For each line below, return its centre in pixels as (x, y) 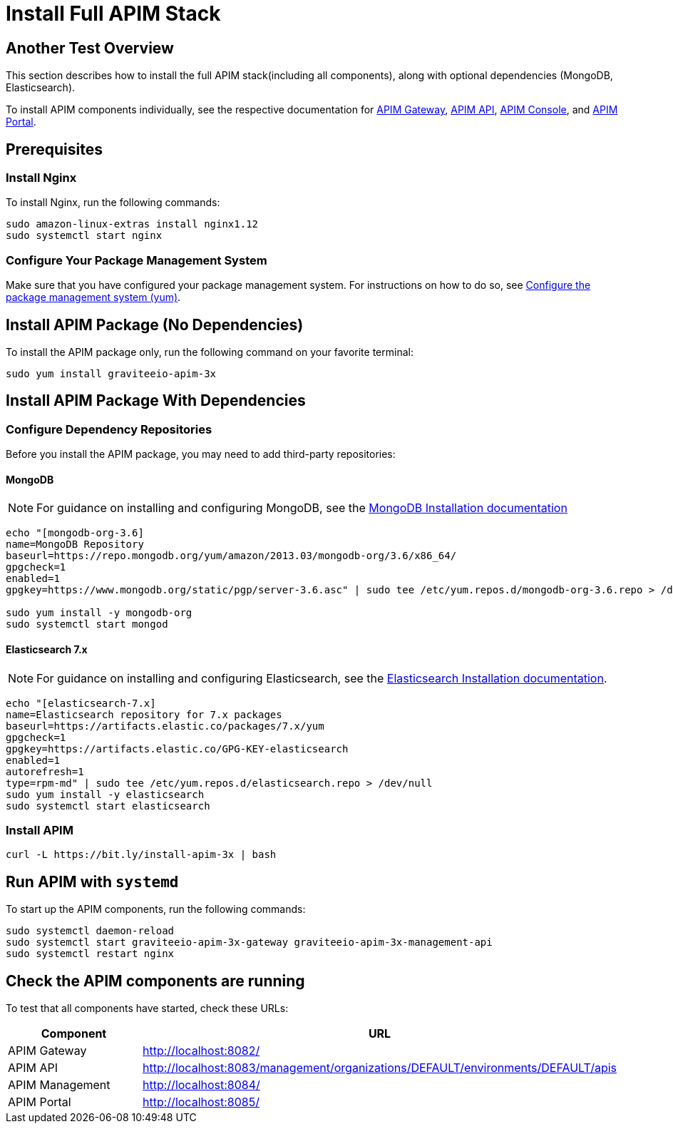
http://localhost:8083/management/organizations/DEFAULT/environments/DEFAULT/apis (380, 1068)
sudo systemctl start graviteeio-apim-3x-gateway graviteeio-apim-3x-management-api (249, 942)
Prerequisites (54, 149)
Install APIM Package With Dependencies (156, 401)
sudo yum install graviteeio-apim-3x (111, 373)
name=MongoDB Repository (75, 545)
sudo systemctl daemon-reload (90, 931)
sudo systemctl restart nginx (90, 954)
